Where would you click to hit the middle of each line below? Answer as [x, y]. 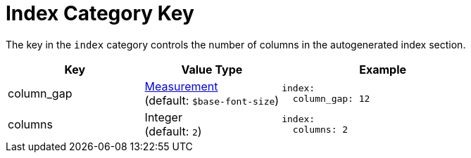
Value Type [212, 69]
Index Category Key [100, 13]
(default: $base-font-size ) [212, 100]
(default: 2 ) [173, 131]
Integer [163, 117]
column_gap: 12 [331, 98]
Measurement [181, 86]
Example [383, 69]
